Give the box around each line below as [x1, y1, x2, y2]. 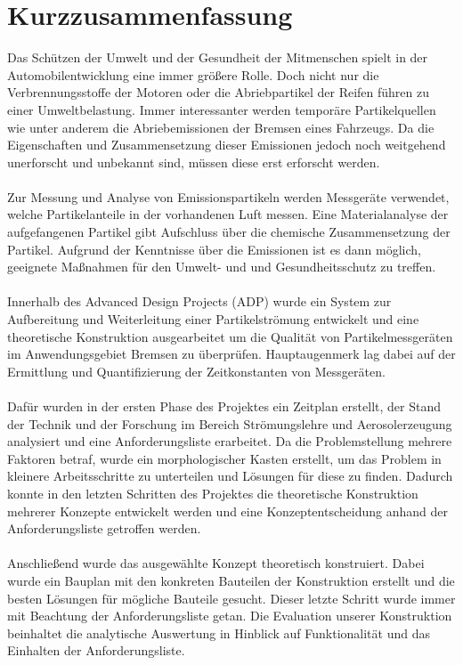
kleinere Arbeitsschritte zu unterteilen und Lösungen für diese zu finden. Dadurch [7, 466, 453, 485]
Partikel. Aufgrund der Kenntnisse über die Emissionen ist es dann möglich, [7, 239, 421, 258]
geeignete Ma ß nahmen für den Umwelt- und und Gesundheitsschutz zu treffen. [7, 257, 436, 276]
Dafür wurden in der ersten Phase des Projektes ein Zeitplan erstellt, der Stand [7, 397, 441, 415]
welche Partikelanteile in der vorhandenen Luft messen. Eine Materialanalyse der [7, 205, 449, 223]
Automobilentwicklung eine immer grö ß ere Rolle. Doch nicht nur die [7, 65, 379, 84]
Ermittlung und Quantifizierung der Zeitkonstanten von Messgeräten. [7, 361, 386, 380]
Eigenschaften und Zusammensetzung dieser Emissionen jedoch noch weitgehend [7, 135, 446, 154]
